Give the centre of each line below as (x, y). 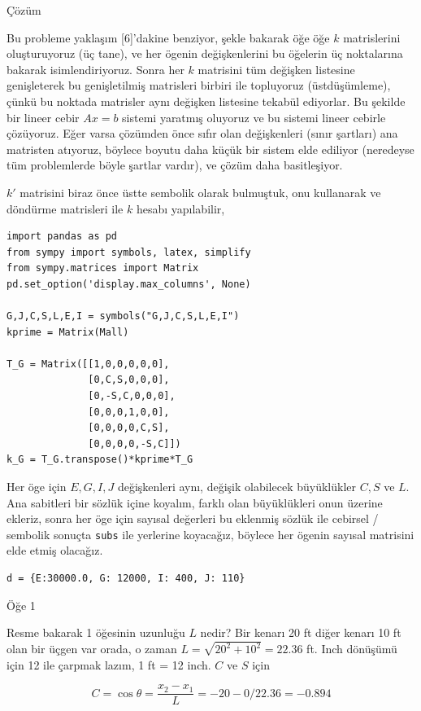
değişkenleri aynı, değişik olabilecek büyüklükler (237, 487)
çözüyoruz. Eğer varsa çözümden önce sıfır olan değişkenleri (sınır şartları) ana (202, 133)
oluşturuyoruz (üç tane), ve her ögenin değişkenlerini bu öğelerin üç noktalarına (205, 53)
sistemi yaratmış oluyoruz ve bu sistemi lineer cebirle (254, 117)
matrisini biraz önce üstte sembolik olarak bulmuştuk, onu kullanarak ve (200, 192)
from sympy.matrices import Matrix (103, 268)
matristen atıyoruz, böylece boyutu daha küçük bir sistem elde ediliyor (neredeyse (210, 149)
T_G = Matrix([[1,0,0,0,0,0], (88, 364)
